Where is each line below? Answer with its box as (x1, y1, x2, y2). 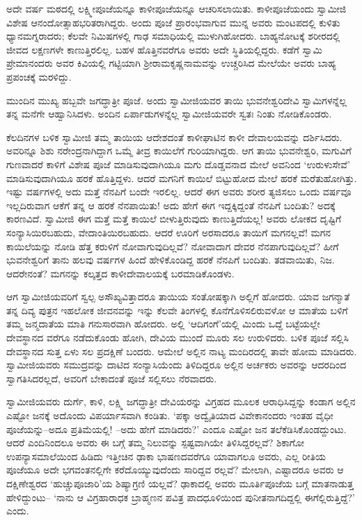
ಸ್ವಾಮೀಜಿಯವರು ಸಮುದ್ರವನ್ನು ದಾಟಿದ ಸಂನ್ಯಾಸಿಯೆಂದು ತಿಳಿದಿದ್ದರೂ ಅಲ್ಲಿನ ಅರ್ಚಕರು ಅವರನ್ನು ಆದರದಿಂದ (6, 357, 347, 372)
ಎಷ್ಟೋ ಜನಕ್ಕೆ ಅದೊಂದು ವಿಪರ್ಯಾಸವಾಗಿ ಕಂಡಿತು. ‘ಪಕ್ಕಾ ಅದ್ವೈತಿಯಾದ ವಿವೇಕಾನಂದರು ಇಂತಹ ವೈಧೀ (6, 408, 333, 423)
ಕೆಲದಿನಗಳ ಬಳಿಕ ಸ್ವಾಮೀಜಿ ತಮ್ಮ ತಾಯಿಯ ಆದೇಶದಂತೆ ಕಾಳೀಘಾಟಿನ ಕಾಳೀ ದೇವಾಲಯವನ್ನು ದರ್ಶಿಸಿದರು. (6, 129, 343, 144)
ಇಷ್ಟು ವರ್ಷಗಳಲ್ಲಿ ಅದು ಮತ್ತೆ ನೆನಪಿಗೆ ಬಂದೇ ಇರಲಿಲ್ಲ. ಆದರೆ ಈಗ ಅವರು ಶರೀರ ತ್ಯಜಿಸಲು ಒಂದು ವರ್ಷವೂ (6, 184, 352, 199)
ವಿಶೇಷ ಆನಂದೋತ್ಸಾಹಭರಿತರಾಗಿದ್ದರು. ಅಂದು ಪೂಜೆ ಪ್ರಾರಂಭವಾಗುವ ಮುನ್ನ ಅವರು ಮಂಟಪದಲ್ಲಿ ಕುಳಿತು (6, 15, 340, 29)
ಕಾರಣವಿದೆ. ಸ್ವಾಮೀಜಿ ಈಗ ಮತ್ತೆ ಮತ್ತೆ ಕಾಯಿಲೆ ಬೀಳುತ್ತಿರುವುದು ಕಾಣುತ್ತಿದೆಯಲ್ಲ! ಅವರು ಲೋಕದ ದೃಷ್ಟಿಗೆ (6, 211, 342, 226)
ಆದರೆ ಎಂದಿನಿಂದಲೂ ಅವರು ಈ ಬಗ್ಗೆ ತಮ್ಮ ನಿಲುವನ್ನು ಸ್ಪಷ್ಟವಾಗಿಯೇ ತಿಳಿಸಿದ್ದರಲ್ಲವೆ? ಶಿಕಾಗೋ (6, 435, 304, 450)
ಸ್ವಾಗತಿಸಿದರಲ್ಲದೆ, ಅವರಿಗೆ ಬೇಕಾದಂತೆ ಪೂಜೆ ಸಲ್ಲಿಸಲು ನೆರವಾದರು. (6, 371, 217, 385)
